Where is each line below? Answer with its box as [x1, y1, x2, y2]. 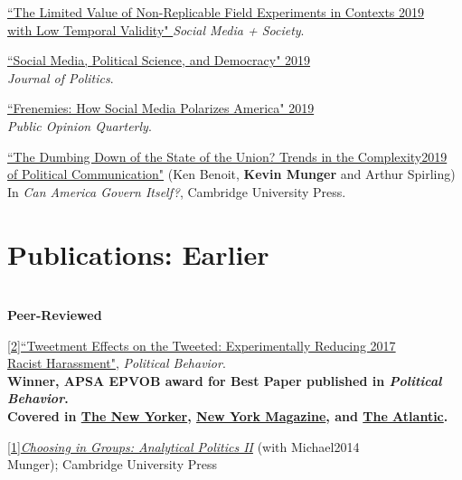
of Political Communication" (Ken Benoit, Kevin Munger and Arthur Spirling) [7, 165, 456, 184]
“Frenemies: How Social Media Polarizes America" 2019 [7, 99, 315, 118]
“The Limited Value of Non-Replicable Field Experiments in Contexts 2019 [7, 3, 425, 21]
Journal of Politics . [7, 68, 114, 87]
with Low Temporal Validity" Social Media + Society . [7, 20, 305, 39]
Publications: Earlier [7, 235, 269, 272]
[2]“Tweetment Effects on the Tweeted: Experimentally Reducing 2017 [7, 335, 396, 354]
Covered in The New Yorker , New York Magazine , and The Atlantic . [7, 407, 448, 426]
